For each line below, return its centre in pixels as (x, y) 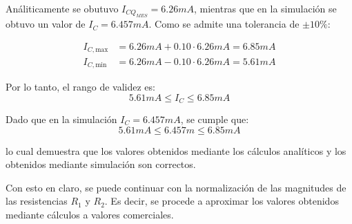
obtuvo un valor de (46, 24)
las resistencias (37, 201)
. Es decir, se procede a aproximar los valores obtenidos (222, 201)
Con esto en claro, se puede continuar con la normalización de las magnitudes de (176, 187)
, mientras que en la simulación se (265, 8)
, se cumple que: (215, 119)
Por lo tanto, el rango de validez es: (80, 86)
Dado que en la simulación (61, 119)
